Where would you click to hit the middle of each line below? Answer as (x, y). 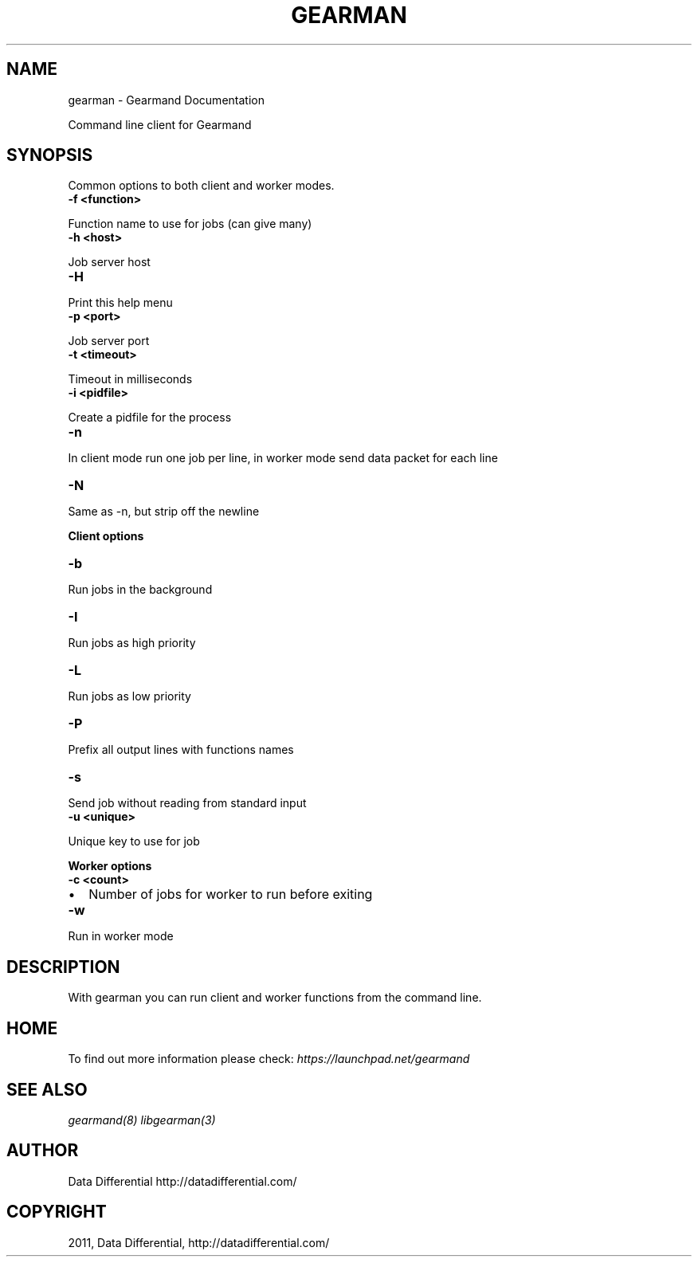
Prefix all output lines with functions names (181, 750)
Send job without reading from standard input (187, 803)
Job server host (109, 262)
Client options (106, 536)
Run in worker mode (121, 936)
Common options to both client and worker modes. (201, 186)
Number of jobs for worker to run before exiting (231, 894)
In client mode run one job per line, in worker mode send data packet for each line (283, 458)
